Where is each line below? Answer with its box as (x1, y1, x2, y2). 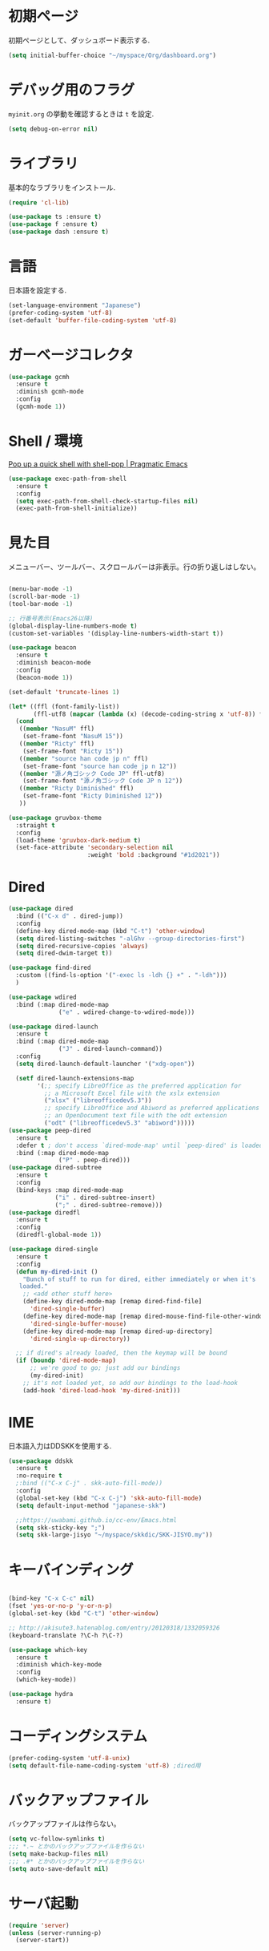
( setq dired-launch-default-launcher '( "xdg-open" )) (15, 1060, 195, 1068)
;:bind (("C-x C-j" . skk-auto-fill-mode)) (15, 1480, 163, 1488)
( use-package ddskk (8, 1456, 74, 1465)
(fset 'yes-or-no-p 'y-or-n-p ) (8, 1602, 113, 1610)
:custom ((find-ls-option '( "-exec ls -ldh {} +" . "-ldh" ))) (15, 971, 227, 980)
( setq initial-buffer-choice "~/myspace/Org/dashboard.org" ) (8, 51, 217, 59)
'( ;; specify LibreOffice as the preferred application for (37, 1081, 242, 1090)
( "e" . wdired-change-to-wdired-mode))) (58, 1008, 195, 1016)
